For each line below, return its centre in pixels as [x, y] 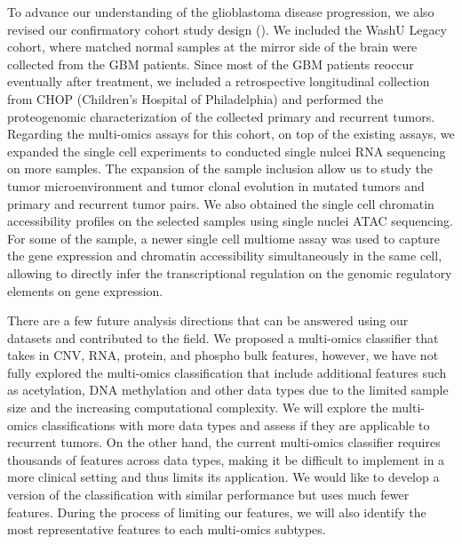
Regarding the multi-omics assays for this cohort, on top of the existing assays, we [231, 134]
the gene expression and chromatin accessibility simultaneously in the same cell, [225, 256]
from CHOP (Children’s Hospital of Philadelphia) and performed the [195, 98]
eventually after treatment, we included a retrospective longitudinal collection [219, 81]
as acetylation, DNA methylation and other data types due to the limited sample [228, 390]
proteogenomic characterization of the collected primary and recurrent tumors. [221, 116]
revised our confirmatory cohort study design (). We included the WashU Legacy [227, 29]
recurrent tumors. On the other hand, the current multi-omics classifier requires [224, 442]
